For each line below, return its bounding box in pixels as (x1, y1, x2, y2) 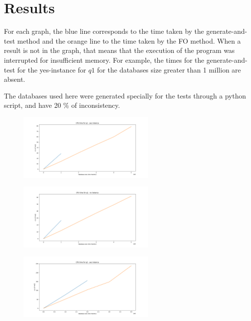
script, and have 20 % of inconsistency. (4, 100, 120, 110)
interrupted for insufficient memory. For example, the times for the (4, 54, 204, 65)
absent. (4, 74, 25, 84)
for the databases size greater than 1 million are (97, 64, 241, 74)
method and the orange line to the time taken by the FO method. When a (17, 35, 241, 46)
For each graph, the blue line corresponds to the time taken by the (4, 26, 204, 36)
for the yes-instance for (17, 64, 86, 74)
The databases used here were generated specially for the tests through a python (4, 90, 246, 100)
